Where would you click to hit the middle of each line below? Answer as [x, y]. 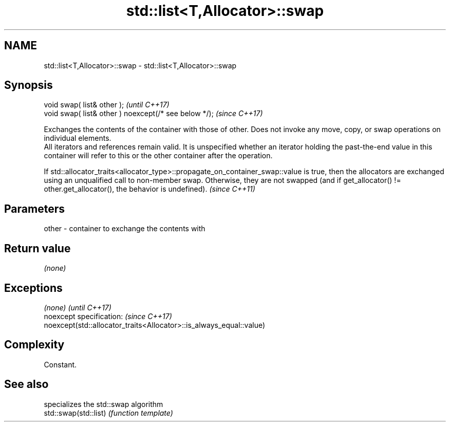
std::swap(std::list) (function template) [108, 413]
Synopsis [29, 85]
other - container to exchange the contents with [125, 229]
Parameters [34, 209]
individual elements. [78, 138]
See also [26, 384]
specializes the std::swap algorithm [104, 404]
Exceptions [33, 288]
